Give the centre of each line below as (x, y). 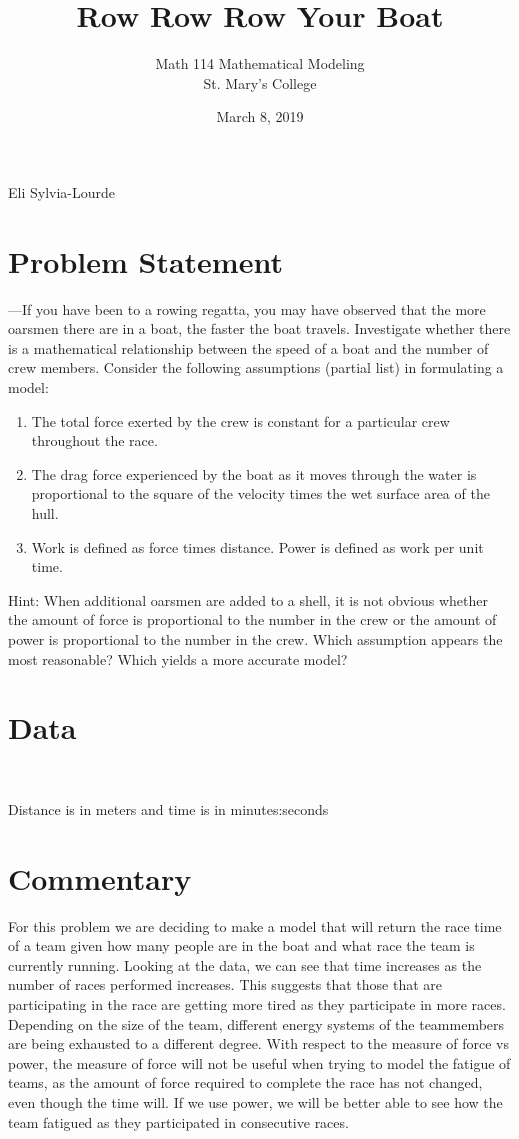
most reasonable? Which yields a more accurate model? (178, 658)
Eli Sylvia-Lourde (62, 191)
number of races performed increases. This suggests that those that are (225, 984)
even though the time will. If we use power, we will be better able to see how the (255, 1101)
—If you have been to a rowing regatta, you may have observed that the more (247, 308)
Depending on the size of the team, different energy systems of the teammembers (256, 1023)
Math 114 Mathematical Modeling (260, 63)
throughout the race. (94, 440)
